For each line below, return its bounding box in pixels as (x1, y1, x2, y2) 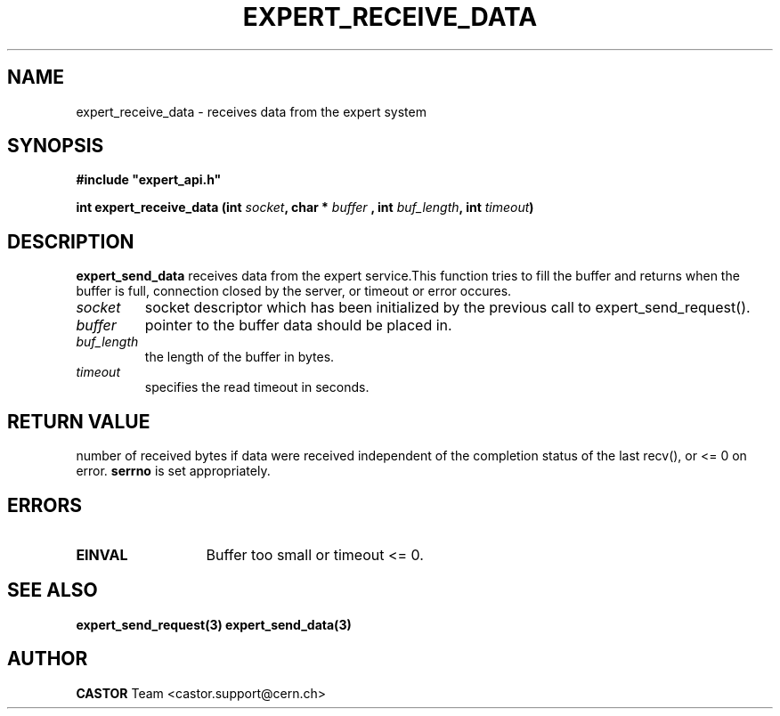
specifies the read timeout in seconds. (144, 379, 370, 395)
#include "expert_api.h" (76, 172, 222, 188)
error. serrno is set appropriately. (76, 463, 271, 479)
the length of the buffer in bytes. (144, 349, 335, 365)
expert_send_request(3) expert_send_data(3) (76, 616, 352, 632)
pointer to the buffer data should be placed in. (144, 316, 452, 335)
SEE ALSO (7, 579, 98, 602)
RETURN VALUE (7, 410, 150, 433)
